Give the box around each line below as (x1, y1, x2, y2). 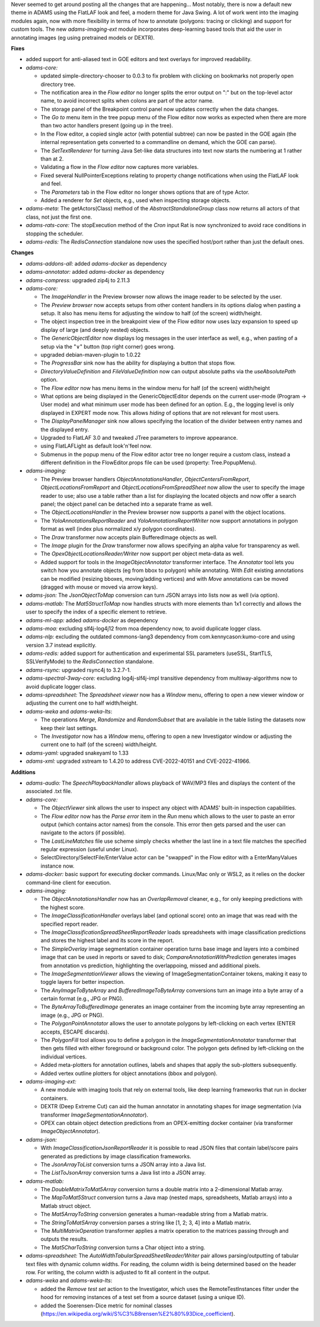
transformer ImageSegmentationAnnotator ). (40, 1111, 148, 1118)
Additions (11, 768, 36, 776)
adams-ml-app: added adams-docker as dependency (25, 616, 158, 623)
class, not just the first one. (25, 213, 92, 220)
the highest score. (40, 904, 85, 911)
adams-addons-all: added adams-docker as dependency (25, 260, 167, 267)
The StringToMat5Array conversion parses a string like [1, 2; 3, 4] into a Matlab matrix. (40, 1219, 252, 1226)
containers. (40, 1094, 68, 1102)
